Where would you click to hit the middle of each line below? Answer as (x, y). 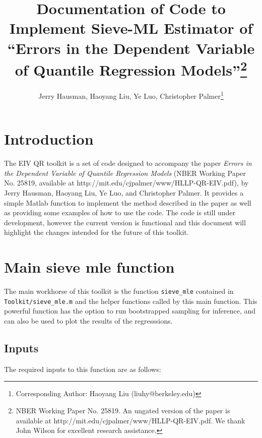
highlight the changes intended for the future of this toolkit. (96, 232)
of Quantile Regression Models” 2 (131, 69)
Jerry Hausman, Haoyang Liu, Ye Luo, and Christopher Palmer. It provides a (124, 192)
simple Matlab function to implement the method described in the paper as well (128, 202)
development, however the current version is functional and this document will (125, 222)
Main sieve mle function (89, 267)
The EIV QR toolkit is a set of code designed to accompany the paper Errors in (128, 163)
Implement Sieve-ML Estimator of (131, 28)
